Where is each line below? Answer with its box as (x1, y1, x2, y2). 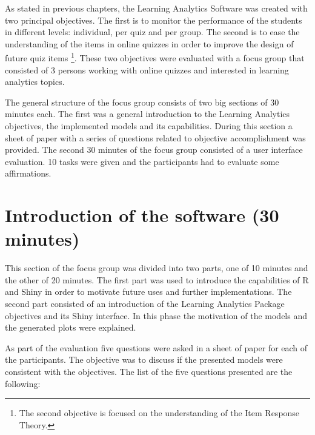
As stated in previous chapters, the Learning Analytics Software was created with (5, 2, 308, 14)
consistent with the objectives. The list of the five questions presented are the (5, 365, 293, 378)
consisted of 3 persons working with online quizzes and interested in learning (5, 63, 289, 76)
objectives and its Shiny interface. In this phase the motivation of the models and (5, 309, 307, 322)
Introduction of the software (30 (5, 203, 279, 228)
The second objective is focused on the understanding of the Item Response (19, 406, 300, 419)
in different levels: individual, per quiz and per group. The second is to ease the (5, 25, 300, 38)
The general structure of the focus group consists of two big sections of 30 (5, 95, 279, 108)
